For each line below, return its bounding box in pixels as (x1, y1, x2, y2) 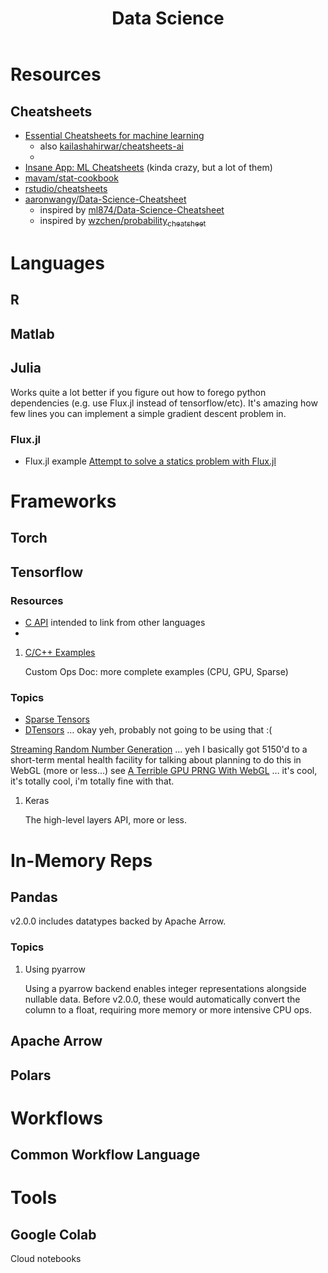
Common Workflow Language (10, 1147, 201, 1164)
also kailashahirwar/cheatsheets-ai (39, 140, 184, 152)
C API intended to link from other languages (24, 617, 206, 629)
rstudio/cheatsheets (24, 183, 108, 194)
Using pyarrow (24, 963, 86, 975)
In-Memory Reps (10, 849, 153, 872)
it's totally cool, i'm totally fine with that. (10, 775, 175, 787)
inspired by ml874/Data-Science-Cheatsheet (39, 204, 225, 216)
